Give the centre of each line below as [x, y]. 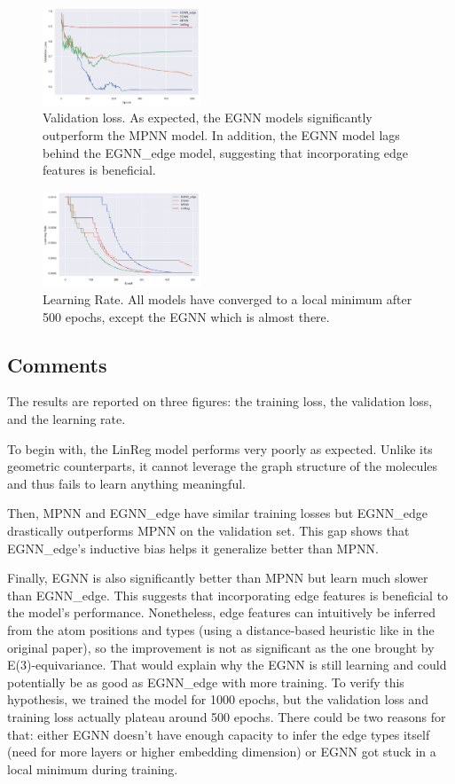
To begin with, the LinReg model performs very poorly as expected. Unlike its [220, 448]
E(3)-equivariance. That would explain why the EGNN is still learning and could [227, 665]
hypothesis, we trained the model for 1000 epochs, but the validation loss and [218, 699]
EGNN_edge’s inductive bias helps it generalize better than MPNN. [193, 548]
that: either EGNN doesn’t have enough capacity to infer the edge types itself [219, 734]
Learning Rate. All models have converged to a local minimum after [227, 299]
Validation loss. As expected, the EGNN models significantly [208, 118]
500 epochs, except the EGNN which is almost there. [186, 316]
